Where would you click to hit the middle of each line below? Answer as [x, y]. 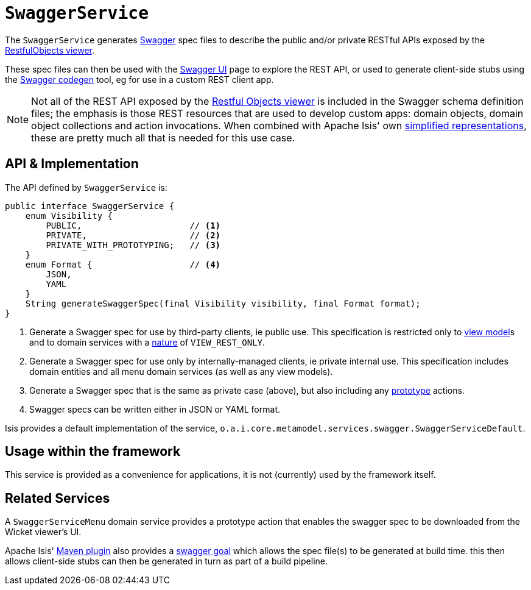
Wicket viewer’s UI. [43, 532]
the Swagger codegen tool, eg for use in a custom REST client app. [139, 79]
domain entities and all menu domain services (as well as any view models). [181, 371]
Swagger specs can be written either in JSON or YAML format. [155, 409]
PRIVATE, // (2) [133, 235]
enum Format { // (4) [123, 264]
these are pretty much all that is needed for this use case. [163, 137]
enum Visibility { [69, 215]
